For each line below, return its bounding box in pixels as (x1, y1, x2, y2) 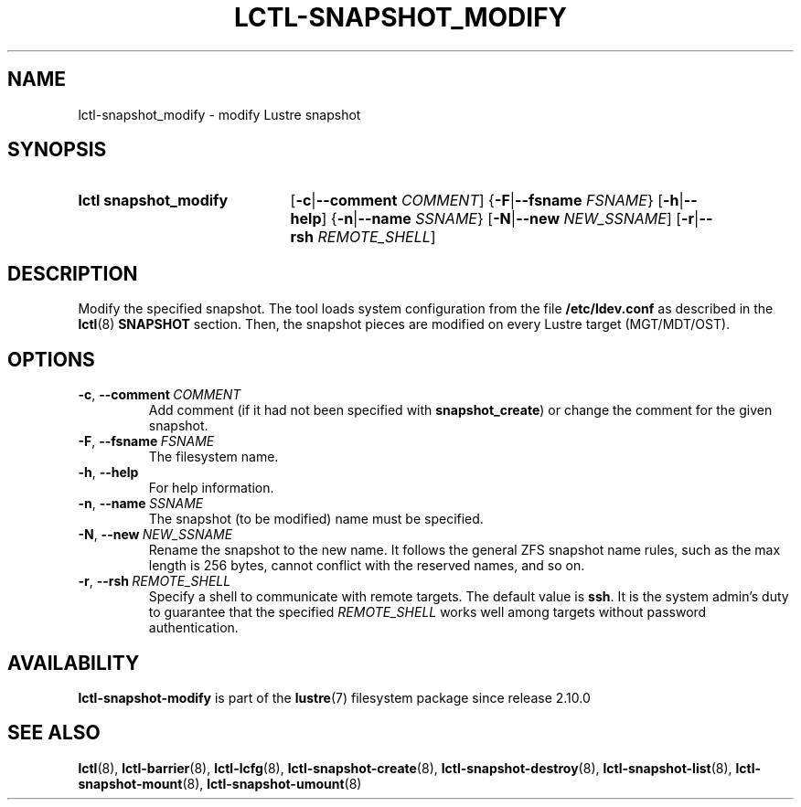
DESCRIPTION (7, 261, 138, 285)
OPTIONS (7, 347, 95, 371)
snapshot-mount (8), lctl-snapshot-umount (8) (78, 775, 362, 791)
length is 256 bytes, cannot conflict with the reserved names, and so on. (148, 557, 585, 574)
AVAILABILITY (7, 651, 140, 674)
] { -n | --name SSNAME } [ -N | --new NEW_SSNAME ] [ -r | (321, 209, 700, 228)
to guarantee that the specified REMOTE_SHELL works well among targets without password (148, 604, 707, 621)
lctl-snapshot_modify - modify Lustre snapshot (78, 106, 361, 122)
